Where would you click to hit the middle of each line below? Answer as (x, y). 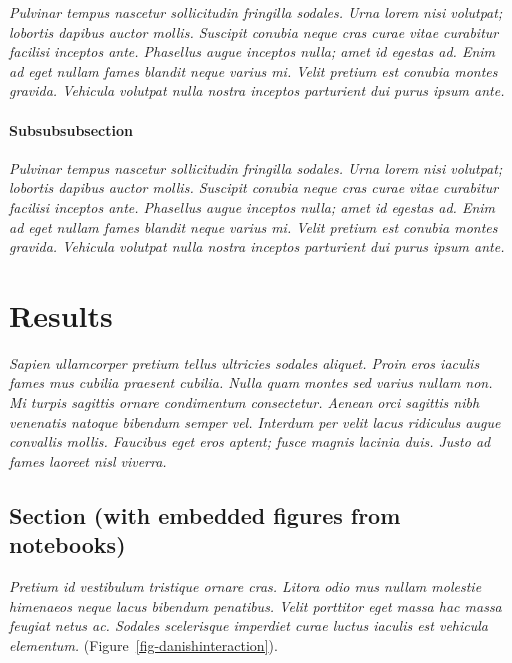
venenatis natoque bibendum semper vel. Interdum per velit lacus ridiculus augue (255, 421)
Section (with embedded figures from (205, 514)
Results (61, 314)
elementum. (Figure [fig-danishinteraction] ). (143, 644)
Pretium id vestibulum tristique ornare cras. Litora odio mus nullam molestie (245, 586)
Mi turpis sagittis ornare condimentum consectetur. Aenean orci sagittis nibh (244, 402)
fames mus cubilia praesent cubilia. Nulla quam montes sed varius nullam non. (251, 382)
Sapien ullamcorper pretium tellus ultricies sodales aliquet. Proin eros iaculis (244, 362)
